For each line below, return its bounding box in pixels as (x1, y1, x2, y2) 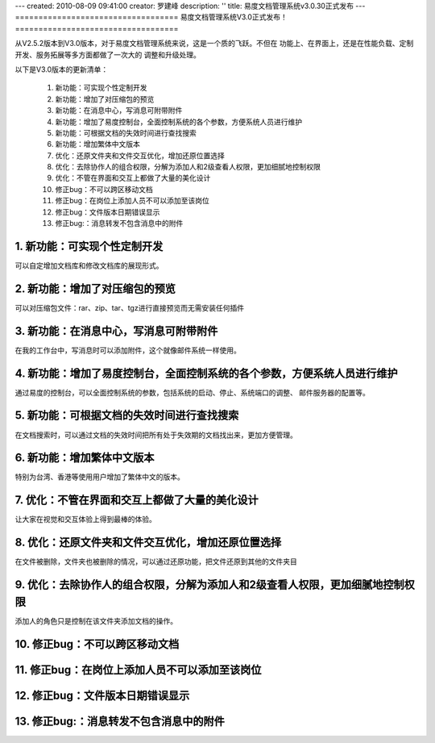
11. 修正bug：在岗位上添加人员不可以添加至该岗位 (14, 662, 262, 677)
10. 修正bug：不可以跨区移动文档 (14, 637, 180, 651)
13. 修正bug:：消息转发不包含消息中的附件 (14, 714, 226, 728)
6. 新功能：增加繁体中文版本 (14, 451, 155, 465)
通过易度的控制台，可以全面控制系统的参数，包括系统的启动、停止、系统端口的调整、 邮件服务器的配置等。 (14, 387, 370, 397)
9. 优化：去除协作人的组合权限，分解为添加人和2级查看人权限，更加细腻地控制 (14, 578, 404, 592)
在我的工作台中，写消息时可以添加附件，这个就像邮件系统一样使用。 (14, 345, 241, 355)
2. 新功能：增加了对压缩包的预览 (14, 282, 176, 295)
